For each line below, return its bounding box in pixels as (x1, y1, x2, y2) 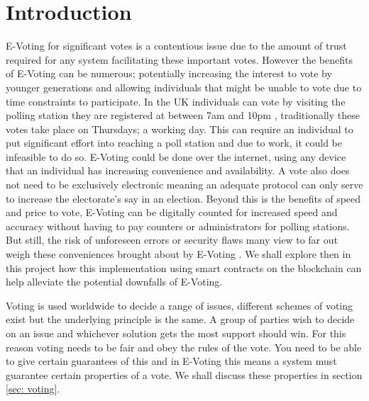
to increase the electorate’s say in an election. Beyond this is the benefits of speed (6, 191, 361, 205)
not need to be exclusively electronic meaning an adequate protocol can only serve (6, 177, 363, 192)
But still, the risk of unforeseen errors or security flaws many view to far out (6, 232, 338, 247)
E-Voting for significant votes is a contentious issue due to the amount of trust (6, 38, 347, 53)
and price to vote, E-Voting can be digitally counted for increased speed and (6, 205, 338, 220)
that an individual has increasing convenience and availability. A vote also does (6, 163, 350, 178)
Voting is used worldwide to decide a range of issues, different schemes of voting (6, 298, 353, 312)
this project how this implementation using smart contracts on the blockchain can (6, 260, 362, 275)
